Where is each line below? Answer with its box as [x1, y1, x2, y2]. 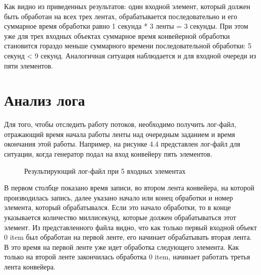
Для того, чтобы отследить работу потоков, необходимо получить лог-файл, [4, 119, 236, 129]
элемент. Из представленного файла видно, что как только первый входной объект [4, 222, 257, 232]
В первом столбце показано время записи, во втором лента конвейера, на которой [4, 182, 254, 193]
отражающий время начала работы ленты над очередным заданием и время [4, 128, 235, 139]
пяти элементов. [4, 60, 53, 71]
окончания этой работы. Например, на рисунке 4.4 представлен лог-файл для [4, 139, 240, 149]
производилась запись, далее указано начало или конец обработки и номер [4, 192, 233, 202]
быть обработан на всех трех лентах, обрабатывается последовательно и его [4, 11, 237, 21]
